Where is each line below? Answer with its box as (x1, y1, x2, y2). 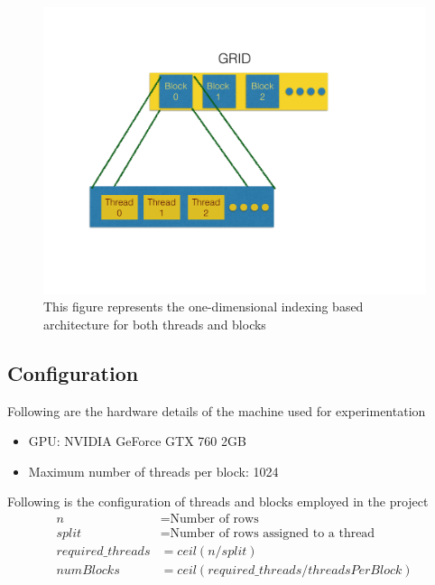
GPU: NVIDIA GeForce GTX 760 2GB (28, 432, 246, 450)
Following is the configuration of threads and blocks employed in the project (7, 492, 429, 511)
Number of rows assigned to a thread (170, 526, 375, 540)
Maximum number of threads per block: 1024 (28, 461, 279, 480)
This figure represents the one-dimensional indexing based (43, 297, 364, 316)
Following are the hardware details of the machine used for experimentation (7, 401, 426, 420)
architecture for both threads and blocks (43, 314, 266, 333)
